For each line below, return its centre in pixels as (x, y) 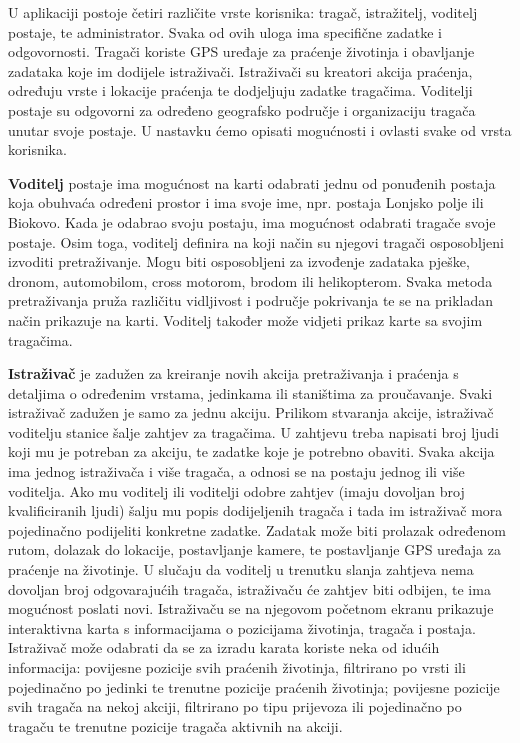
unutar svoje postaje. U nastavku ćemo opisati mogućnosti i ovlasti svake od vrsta (260, 129)
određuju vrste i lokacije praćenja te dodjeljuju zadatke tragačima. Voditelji (240, 90)
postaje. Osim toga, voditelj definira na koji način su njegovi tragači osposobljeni (256, 241)
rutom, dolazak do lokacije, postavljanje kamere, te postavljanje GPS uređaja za (254, 549)
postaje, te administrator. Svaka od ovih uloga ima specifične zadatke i (225, 31)
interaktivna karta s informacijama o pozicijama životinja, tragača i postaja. (242, 627)
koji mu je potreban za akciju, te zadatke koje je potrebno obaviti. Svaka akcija (251, 451)
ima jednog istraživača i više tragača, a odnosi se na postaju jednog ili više (236, 471)
